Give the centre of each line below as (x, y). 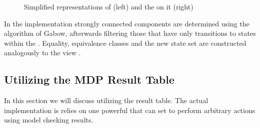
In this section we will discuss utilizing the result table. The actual (106, 100)
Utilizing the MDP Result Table (89, 79)
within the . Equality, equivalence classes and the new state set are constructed (125, 43)
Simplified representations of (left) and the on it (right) (109, 6)
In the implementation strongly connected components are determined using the (127, 23)
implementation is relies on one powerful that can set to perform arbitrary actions (130, 110)
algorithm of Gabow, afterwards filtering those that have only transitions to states (130, 33)
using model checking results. (49, 120)
